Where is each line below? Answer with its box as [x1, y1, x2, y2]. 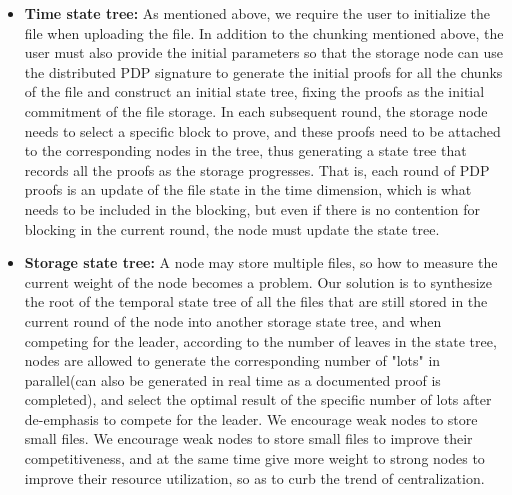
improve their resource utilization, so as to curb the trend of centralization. [24, 467, 485, 488]
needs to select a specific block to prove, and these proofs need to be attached [24, 120, 501, 141]
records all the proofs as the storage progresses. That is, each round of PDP [24, 159, 490, 180]
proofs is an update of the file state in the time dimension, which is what [24, 179, 472, 200]
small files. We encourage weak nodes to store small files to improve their [24, 428, 473, 449]
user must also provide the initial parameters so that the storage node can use [24, 42, 504, 63]
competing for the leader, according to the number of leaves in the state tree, [24, 330, 497, 351]
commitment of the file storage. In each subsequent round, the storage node [24, 100, 488, 121]
